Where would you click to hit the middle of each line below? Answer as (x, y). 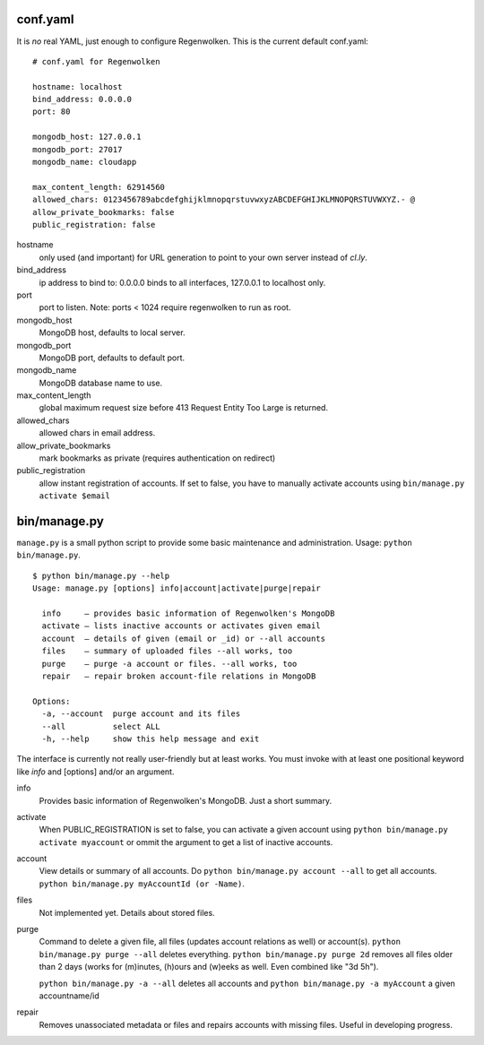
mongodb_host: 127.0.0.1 (87, 137)
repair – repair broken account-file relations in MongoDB (179, 676)
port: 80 (52, 112)
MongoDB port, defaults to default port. (112, 358)
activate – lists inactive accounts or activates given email (181, 626)
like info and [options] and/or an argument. (95, 772)
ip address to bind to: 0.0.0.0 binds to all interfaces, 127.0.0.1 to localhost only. (182, 282)
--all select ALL (101, 726)
